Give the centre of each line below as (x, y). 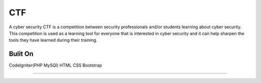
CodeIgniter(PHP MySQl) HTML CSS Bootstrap (56, 65)
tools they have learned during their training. (53, 40)
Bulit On (21, 54)
